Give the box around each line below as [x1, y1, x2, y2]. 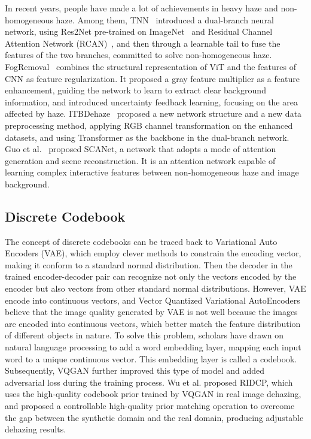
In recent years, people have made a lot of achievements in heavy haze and [5, 2, 278, 14]
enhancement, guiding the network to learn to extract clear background [5, 84, 266, 96]
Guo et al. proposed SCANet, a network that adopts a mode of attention [5, 143, 276, 155]
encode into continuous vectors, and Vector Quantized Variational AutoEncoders [5, 293, 300, 306]
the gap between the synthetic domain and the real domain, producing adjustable [5, 411, 304, 423]
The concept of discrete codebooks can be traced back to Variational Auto [5, 235, 278, 247]
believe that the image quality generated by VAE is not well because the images [5, 305, 298, 318]
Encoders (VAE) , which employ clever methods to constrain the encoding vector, [5, 247, 301, 259]
